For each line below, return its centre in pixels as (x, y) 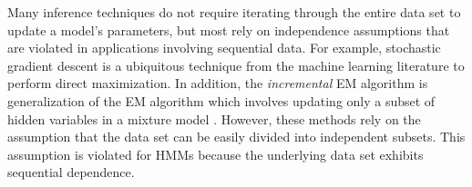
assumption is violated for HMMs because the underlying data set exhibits (215, 154)
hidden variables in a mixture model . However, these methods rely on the (214, 118)
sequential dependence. (71, 172)
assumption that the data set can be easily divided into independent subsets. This (236, 137)
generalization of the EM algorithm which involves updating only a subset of (221, 100)
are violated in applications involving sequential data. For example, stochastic (224, 48)
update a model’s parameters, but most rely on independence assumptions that (229, 30)
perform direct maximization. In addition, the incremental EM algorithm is (218, 83)
